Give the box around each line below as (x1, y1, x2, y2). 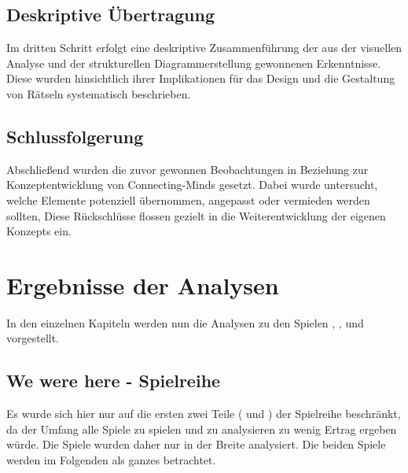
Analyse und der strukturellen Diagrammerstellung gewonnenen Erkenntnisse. (6, 54, 381, 71)
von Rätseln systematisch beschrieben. (6, 85, 191, 102)
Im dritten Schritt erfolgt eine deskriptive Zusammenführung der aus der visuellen (6, 39, 402, 56)
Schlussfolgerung (6, 124, 144, 148)
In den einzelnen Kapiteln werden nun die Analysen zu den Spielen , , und (6, 314, 364, 331)
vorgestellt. (6, 330, 60, 346)
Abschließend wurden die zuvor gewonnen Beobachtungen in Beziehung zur (6, 161, 369, 177)
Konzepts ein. (6, 223, 72, 239)
